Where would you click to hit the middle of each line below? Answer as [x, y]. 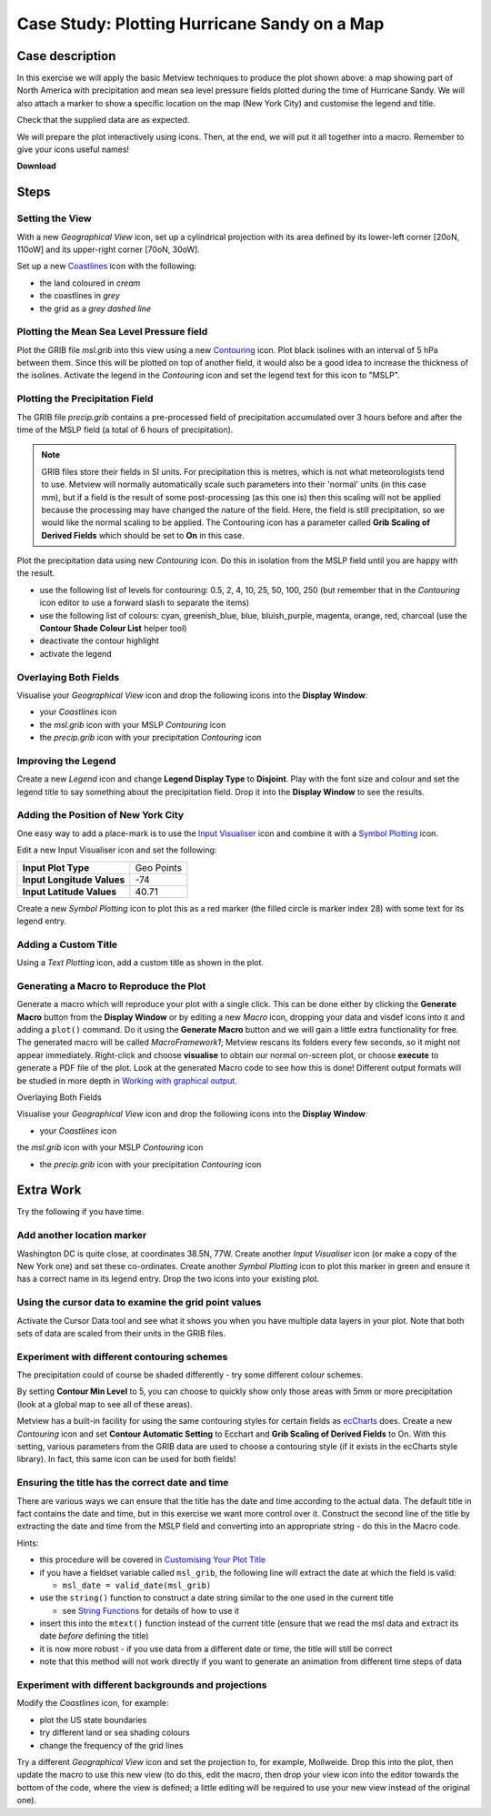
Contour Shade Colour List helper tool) [113, 629]
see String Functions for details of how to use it [151, 1610]
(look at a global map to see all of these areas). [105, 1404]
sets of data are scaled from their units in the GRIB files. [121, 1333]
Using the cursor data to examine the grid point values [139, 1303]
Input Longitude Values [74, 880]
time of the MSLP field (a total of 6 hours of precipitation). [125, 429]
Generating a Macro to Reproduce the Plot [111, 985]
